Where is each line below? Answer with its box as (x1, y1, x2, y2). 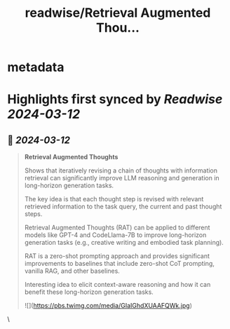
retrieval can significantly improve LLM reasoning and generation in (24, 174, 219, 182)
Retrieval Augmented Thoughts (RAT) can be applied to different (24, 223, 210, 232)
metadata (7, 60, 65, 75)
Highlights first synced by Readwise (7, 91, 223, 107)
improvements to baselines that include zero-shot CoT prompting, (24, 260, 215, 268)
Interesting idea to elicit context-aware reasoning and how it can (24, 281, 211, 289)
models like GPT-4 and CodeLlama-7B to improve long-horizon (24, 231, 207, 239)
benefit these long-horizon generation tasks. (24, 288, 154, 296)
